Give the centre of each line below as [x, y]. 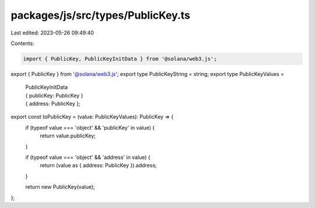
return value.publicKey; [68, 136]
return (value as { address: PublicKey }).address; [98, 165]
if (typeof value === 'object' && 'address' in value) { [88, 157]
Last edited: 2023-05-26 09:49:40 [52, 33]
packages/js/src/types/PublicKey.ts [101, 15]
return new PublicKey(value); [60, 187]
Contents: [22, 43]
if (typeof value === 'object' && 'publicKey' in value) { [90, 127]
